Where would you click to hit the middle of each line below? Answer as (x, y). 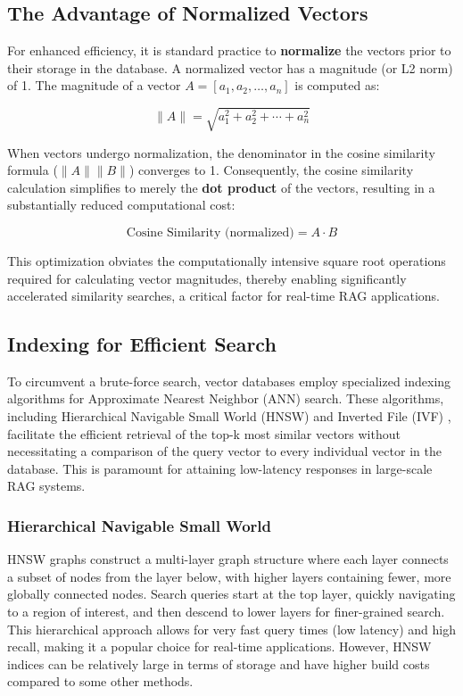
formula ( (33, 170)
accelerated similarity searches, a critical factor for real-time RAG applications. (224, 296)
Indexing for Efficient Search (142, 344)
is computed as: (337, 85)
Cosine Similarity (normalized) (210, 232)
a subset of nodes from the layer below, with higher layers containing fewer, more (229, 576)
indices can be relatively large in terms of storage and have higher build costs (219, 663)
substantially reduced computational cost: (121, 205)
